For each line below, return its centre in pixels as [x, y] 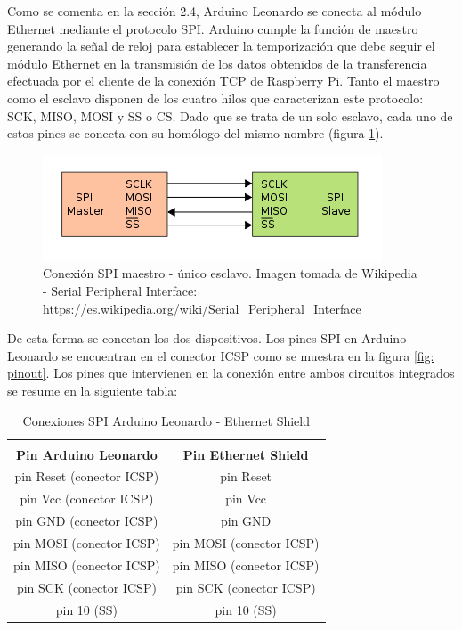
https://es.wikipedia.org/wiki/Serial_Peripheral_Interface [202, 308]
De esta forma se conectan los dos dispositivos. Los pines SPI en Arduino [207, 338]
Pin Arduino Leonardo [86, 454]
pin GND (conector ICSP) [87, 521]
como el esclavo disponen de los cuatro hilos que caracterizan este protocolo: [215, 98]
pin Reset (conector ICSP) [87, 476]
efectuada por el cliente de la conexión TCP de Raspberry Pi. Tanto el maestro [223, 81]
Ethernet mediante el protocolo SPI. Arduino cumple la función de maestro [213, 28]
